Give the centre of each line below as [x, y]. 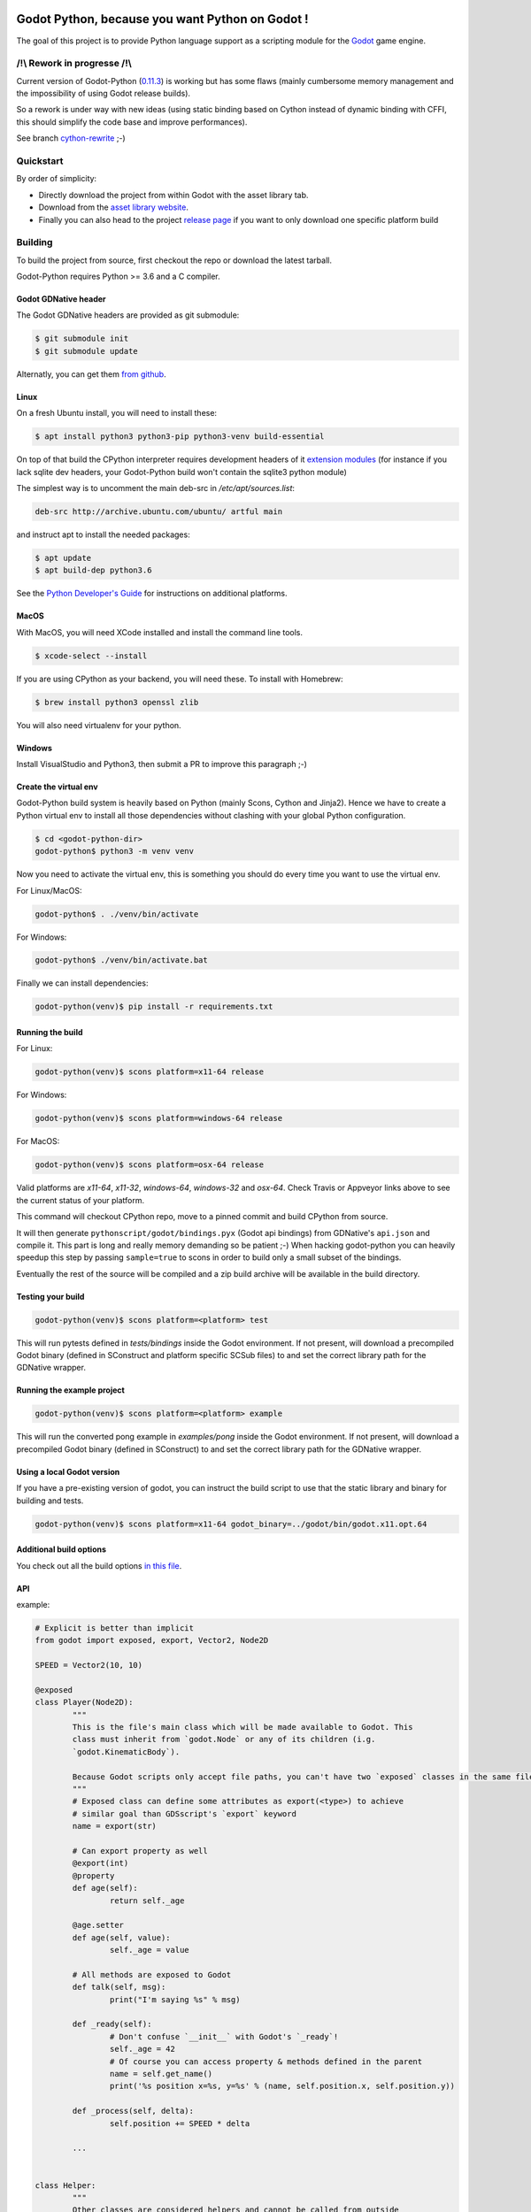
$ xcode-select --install [91, 656]
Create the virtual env [57, 787]
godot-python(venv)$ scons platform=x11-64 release [150, 1072]
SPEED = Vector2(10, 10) [89, 1665]
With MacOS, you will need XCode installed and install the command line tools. [160, 632]
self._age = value [149, 1950]
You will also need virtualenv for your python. [99, 725]
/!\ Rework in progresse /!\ [74, 64]
